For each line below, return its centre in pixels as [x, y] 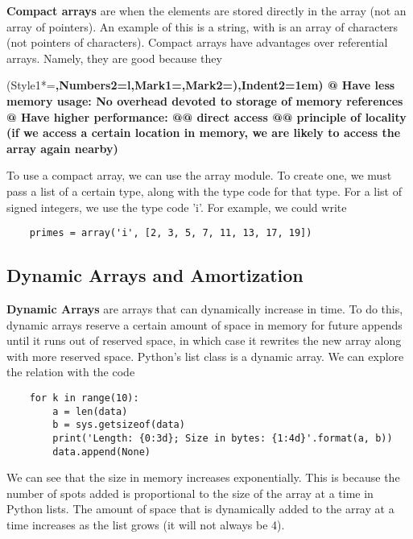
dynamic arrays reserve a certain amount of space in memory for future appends [204, 324]
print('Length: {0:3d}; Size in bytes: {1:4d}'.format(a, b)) [223, 438]
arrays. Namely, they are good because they [114, 58]
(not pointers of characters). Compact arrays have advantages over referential [197, 42]
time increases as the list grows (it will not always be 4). [146, 525]
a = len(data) [90, 411]
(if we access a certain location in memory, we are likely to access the [204, 133]
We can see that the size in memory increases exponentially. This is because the [203, 477]
